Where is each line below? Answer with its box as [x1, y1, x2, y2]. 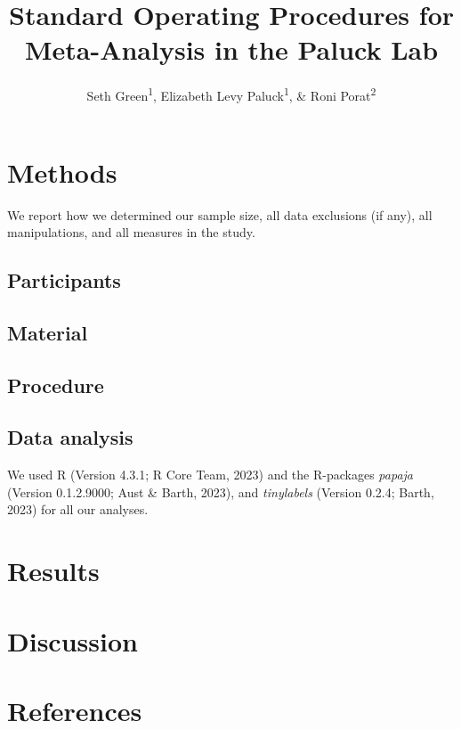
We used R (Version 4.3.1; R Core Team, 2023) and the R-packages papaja [7, 465, 413, 484]
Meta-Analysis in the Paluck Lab [24, 31, 439, 68]
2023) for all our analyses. [7, 500, 149, 519]
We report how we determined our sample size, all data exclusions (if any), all [7, 205, 433, 224]
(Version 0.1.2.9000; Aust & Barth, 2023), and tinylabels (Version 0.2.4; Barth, [7, 482, 434, 501]
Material [7, 318, 88, 346]
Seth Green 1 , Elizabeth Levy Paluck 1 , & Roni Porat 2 [86, 84, 376, 104]
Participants [7, 266, 121, 294]
